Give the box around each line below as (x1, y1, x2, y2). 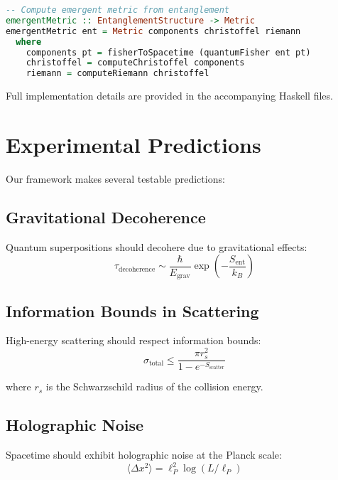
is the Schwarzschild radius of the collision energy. (45, 379, 263, 394)
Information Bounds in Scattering (6, 299, 259, 321)
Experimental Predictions (6, 129, 261, 159)
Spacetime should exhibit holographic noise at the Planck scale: (6, 447, 282, 462)
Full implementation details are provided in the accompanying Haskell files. (6, 88, 333, 103)
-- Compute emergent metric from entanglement (6, 5, 229, 15)
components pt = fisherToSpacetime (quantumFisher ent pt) (26, 47, 311, 58)
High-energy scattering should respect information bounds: (6, 333, 261, 348)
